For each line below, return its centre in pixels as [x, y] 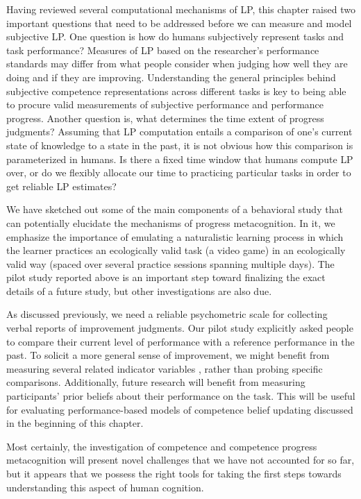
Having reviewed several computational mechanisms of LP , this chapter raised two [181, 9]
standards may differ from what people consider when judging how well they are [177, 64]
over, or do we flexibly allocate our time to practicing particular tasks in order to [179, 172]
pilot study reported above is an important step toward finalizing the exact [166, 277]
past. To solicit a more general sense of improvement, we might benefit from [168, 355]
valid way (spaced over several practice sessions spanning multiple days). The [170, 263]
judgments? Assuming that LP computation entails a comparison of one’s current [179, 132]
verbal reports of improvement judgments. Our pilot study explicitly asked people [180, 328]
